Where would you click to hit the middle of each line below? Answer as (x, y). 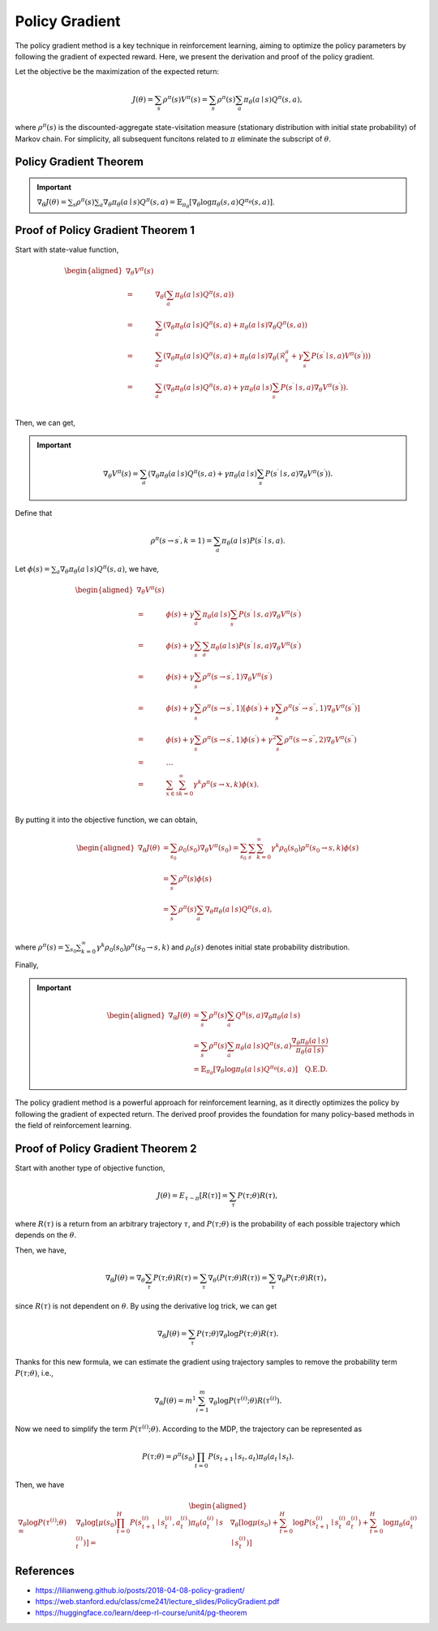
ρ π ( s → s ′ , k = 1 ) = (181, 540)
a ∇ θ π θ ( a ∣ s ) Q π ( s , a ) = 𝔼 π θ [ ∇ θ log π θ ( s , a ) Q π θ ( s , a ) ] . (187, 203)
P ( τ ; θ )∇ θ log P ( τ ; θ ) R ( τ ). (237, 1335)
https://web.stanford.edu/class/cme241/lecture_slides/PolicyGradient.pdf (157, 1602)
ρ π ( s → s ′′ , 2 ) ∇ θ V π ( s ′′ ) (320, 740)
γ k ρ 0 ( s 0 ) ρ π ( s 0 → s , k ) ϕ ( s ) (315, 848)
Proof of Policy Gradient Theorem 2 (106, 1149)
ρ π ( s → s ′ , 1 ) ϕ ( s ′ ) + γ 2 (239, 739)
